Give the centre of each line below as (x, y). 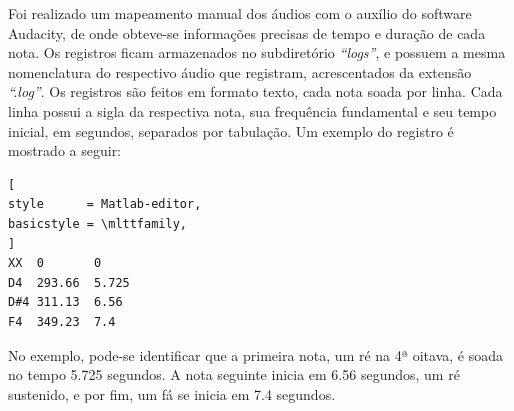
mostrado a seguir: (65, 150)
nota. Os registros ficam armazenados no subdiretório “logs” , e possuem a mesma (257, 52)
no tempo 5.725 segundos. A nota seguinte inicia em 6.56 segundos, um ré (234, 374)
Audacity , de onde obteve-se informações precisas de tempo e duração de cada (247, 32)
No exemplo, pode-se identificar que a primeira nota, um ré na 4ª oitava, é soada (256, 354)
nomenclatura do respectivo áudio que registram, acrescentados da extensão (240, 71)
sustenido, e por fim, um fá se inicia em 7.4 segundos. (172, 393)
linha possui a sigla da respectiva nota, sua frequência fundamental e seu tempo (252, 110)
